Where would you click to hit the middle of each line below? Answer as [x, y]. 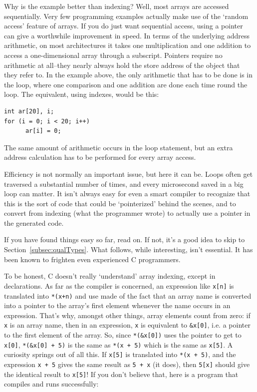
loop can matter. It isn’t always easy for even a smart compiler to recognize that [127, 194]
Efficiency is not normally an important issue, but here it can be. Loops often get [128, 174]
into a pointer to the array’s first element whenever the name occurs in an [117, 305]
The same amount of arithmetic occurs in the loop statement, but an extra [119, 147]
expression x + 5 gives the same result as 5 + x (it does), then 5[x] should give [127, 364]
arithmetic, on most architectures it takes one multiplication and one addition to [128, 45]
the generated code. [34, 222]
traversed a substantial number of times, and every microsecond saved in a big [124, 184]
